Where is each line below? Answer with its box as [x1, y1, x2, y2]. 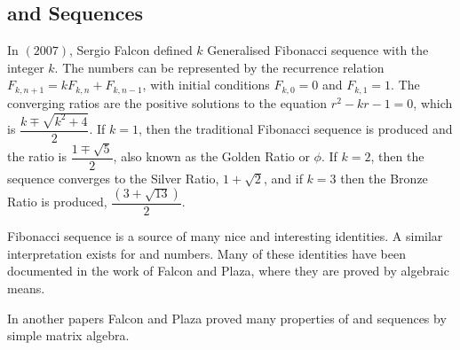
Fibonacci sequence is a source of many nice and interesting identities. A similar [7, 227, 443, 245]
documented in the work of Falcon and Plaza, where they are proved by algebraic [7, 261, 449, 280]
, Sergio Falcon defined [68, 41, 193, 59]
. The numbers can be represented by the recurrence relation [54, 58, 385, 76]
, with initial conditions [142, 75, 270, 94]
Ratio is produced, [7, 192, 107, 211]
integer [7, 58, 44, 76]
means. [7, 279, 45, 298]
